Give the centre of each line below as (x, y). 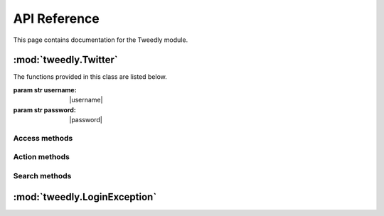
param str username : (45, 90)
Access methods (43, 138)
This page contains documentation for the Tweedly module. (101, 40)
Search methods (42, 175)
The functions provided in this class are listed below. (90, 77)
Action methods (42, 157)
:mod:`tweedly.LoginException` (85, 196)
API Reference (56, 18)
